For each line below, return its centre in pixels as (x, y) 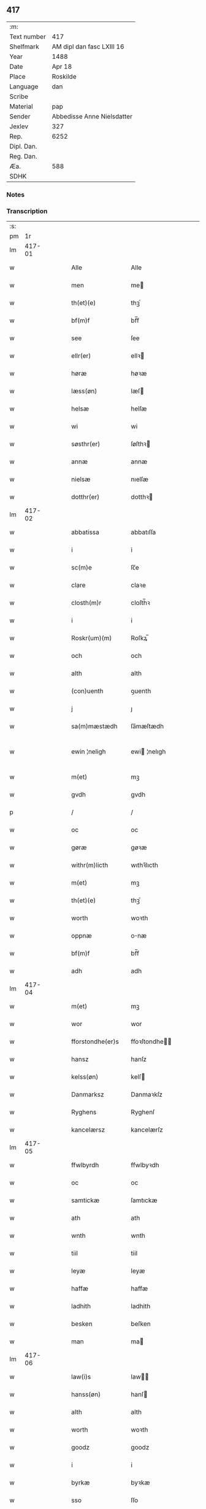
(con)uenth (87, 691)
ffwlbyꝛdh (145, 1165)
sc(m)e (82, 568)
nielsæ (81, 479)
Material (21, 106)
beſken (141, 1324)
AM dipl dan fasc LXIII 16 (88, 47)
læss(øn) (84, 391)
